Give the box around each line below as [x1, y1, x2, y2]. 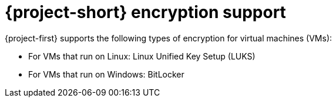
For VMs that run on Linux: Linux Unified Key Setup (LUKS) [28, 51, 256, 61]
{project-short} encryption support [5, 2, 286, 22]
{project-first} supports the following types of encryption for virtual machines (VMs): [5, 33, 332, 43]
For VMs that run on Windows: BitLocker [28, 69, 184, 79]
